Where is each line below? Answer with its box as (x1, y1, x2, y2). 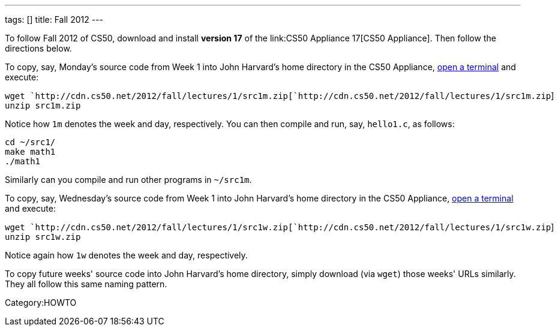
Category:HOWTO (5, 297, 77, 308)
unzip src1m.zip (5, 101, 81, 110)
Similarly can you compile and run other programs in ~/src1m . (5, 174, 252, 185)
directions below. (5, 43, 72, 53)
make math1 (5, 147, 56, 157)
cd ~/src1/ (5, 137, 56, 147)
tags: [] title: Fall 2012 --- (5, 14, 104, 25)
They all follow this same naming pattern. (5, 279, 167, 289)
